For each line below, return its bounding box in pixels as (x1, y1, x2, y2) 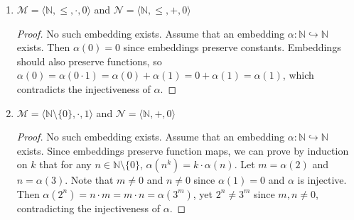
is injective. (297, 172, 347, 187)
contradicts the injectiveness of (16, 81, 151, 96)
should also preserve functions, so (16, 53, 162, 68)
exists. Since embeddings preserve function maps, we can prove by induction (16, 143, 349, 158)
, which (282, 67, 314, 82)
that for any (39, 157, 92, 172)
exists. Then (16, 40, 70, 55)
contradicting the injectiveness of (16, 200, 161, 215)
